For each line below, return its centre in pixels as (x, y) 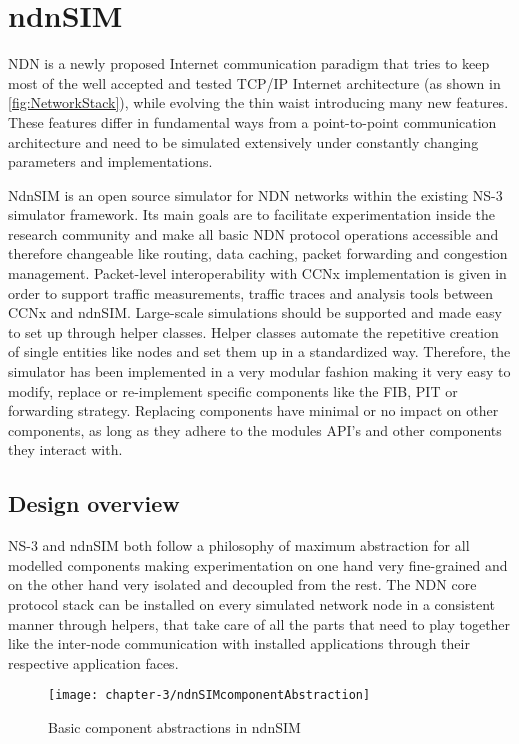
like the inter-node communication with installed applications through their (239, 643)
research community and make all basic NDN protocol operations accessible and (253, 233)
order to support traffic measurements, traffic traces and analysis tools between (250, 292)
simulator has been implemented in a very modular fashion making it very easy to (259, 371)
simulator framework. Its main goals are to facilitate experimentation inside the (251, 214)
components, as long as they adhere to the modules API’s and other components (255, 429)
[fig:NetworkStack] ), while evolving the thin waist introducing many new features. (258, 102)
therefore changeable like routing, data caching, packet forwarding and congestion (258, 253)
